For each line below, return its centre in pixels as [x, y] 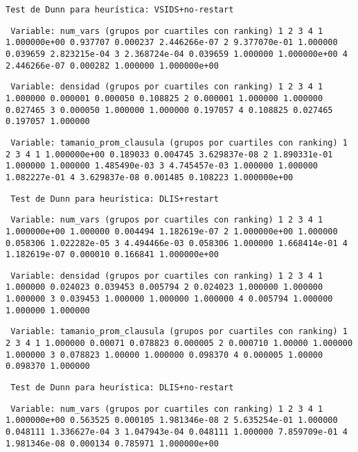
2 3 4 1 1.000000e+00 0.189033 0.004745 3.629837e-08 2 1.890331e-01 [169, 154]
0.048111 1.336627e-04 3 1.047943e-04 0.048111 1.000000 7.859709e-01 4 [177, 432]
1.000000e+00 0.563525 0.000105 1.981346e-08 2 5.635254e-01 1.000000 [172, 420]
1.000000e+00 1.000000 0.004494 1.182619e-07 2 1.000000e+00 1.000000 [172, 231]
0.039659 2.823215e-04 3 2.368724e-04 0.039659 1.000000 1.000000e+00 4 [177, 54]
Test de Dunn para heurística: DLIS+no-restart [122, 388]
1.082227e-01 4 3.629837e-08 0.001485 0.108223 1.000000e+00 [150, 177]
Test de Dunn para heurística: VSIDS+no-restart [120, 10]
